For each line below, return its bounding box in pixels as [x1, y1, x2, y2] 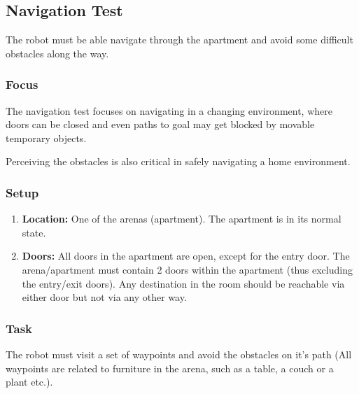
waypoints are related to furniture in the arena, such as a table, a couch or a [6, 360, 334, 375]
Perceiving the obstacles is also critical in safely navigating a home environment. [6, 154, 351, 169]
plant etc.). [6, 374, 53, 389]
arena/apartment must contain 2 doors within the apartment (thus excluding [22, 262, 353, 276]
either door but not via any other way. [22, 290, 187, 304]
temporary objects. [6, 130, 87, 145]
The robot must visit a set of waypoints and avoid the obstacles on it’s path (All [6, 346, 352, 361]
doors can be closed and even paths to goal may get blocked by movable [6, 117, 315, 132]
